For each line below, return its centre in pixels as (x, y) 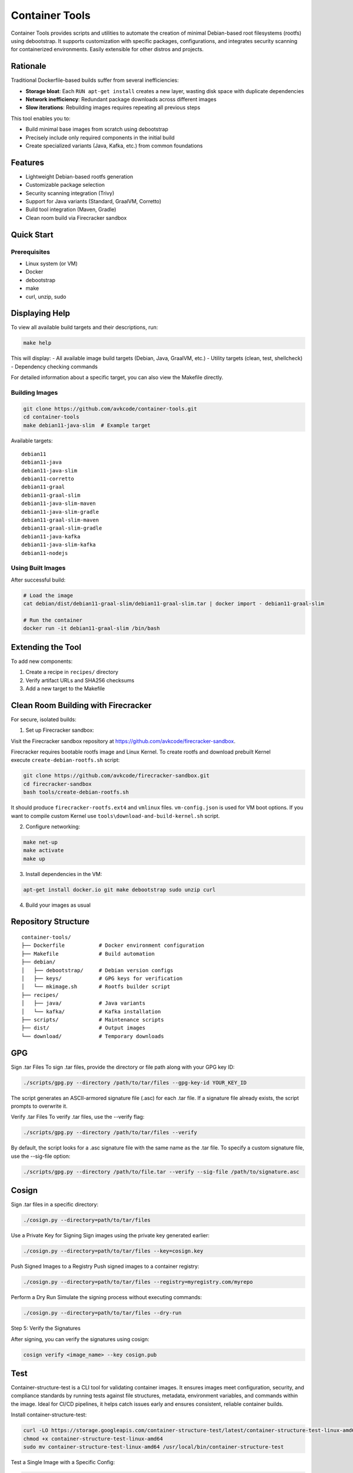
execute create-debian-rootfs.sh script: (65, 760)
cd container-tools (51, 417)
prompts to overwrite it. (39, 1106)
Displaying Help (41, 313)
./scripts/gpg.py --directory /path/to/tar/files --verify (110, 1132)
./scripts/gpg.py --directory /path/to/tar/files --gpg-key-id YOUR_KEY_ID (135, 1082)
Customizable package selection (65, 185)
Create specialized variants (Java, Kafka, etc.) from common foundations (114, 146)
